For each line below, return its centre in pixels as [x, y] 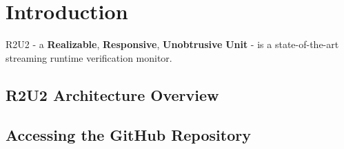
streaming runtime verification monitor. [89, 57]
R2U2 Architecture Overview [112, 94]
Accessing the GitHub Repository [128, 135]
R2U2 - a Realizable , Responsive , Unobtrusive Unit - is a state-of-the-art [172, 44]
